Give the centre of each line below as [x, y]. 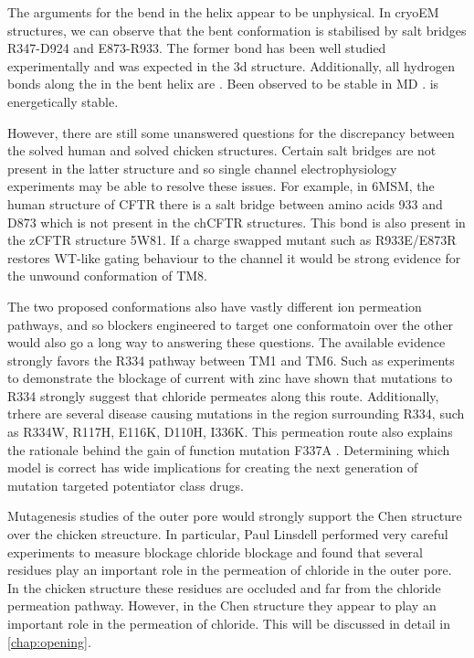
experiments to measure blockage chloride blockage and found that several [215, 552]
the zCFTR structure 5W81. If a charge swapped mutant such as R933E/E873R [232, 240]
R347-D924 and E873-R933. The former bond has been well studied [197, 48]
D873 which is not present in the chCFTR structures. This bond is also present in [237, 222]
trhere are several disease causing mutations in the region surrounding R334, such [236, 414]
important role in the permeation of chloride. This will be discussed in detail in [229, 623]
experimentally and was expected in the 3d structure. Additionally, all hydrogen [231, 65]
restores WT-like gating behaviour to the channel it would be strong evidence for [234, 257]
